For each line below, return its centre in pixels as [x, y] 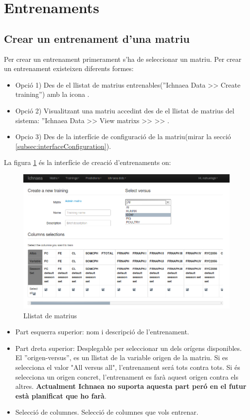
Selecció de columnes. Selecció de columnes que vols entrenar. [107, 412]
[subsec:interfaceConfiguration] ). [63, 146]
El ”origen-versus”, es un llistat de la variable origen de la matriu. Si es [122, 357]
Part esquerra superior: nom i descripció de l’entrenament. [102, 332]
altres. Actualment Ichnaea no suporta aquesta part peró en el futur [131, 386]
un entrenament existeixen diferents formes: [69, 68]
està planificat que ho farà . [61, 395]
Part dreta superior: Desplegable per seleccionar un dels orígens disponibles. [128, 348]
